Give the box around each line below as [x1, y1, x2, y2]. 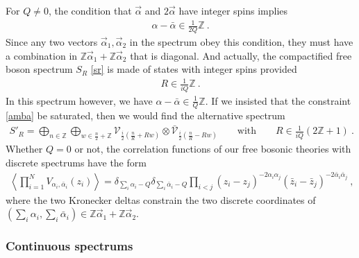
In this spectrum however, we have [6, 93, 153, 108]
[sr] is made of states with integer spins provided [90, 62, 297, 76]
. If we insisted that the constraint [205, 93, 351, 108]
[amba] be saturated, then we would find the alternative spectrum [6, 108, 285, 123]
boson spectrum [6, 62, 73, 76]
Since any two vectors [6, 34, 98, 49]
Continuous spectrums [6, 237, 133, 255]
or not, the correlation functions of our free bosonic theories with [74, 141, 351, 156]
